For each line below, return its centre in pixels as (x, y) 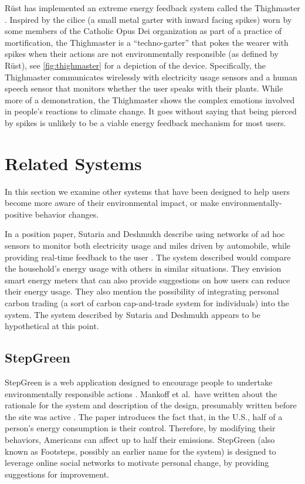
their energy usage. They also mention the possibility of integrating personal (142, 291)
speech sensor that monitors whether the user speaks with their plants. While (144, 88)
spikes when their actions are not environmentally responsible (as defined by (142, 54)
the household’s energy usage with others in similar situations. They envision (143, 268)
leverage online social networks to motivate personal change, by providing (137, 463)
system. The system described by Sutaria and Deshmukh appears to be (133, 314)
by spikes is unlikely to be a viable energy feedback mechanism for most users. (145, 122)
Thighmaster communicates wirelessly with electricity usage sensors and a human (151, 77)
